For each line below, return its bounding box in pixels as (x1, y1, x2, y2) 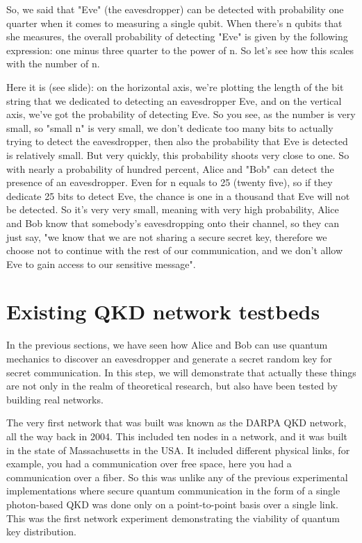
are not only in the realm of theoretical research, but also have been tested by (6, 378, 338, 393)
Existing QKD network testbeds (6, 297, 320, 326)
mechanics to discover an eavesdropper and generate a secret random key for (6, 351, 332, 365)
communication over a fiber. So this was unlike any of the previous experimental (6, 469, 348, 484)
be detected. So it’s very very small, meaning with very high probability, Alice (6, 202, 339, 217)
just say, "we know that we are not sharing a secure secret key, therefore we (6, 229, 327, 244)
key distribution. (6, 524, 76, 539)
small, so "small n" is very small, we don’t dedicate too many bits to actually (6, 120, 334, 135)
